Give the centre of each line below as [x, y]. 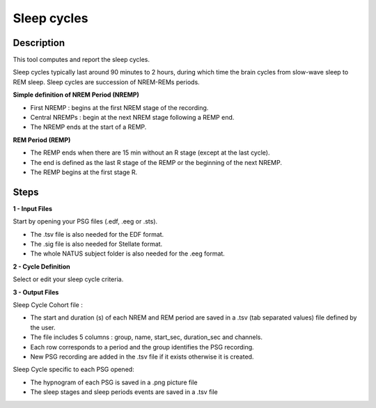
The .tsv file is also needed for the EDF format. [97, 234]
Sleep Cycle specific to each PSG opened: [74, 370]
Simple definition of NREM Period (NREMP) [76, 95]
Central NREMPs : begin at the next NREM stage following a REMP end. [132, 118]
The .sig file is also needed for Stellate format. [96, 244]
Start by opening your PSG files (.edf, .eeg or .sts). [85, 221]
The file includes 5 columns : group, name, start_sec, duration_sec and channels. [147, 337]
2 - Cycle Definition [41, 266]
